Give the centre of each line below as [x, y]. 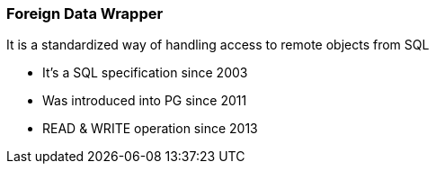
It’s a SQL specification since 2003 [145, 73]
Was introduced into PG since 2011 [145, 101]
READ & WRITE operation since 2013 [150, 129]
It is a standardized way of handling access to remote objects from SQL [218, 45]
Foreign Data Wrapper [85, 13]
